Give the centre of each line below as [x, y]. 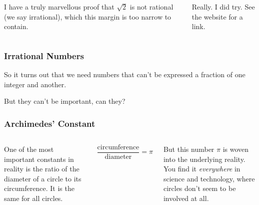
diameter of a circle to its [43, 178]
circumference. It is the [39, 188]
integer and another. [35, 84]
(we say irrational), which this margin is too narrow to [88, 16]
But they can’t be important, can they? [65, 101]
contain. [16, 26]
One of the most [29, 149]
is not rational [151, 7]
